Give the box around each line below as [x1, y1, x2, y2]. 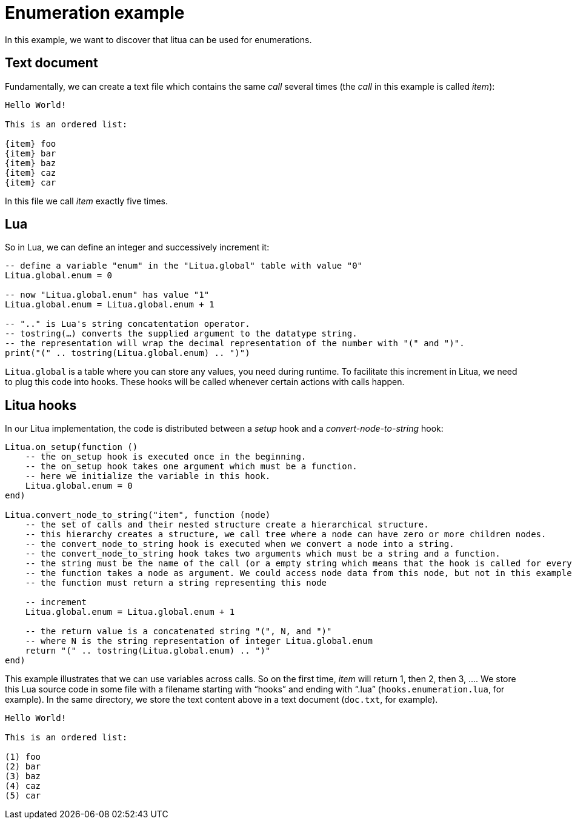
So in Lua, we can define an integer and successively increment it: [5, 242, 270, 253]
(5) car [5, 791, 41, 801]
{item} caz [5, 167, 56, 178]
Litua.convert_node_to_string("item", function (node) [5, 510, 271, 520]
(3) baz [5, 771, 41, 782]
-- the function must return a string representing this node [25, 578, 327, 588]
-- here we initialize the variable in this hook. [25, 471, 271, 481]
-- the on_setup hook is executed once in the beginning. [25, 452, 307, 462]
